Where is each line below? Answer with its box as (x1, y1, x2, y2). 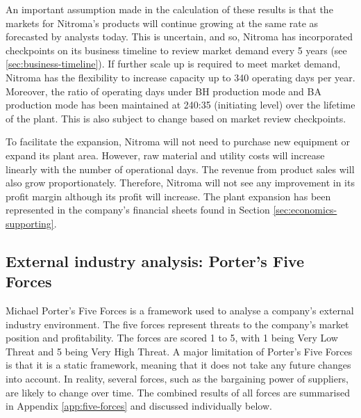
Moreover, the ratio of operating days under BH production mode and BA (6, 83, 321, 98)
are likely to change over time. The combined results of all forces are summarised (6, 385, 350, 399)
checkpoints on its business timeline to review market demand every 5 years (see (6, 42, 347, 57)
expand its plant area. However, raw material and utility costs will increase (6, 147, 325, 162)
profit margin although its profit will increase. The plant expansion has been (6, 188, 331, 203)
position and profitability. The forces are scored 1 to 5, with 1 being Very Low (6, 330, 338, 345)
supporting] (6, 216, 54, 230)
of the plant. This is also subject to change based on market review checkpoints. (6, 111, 346, 125)
